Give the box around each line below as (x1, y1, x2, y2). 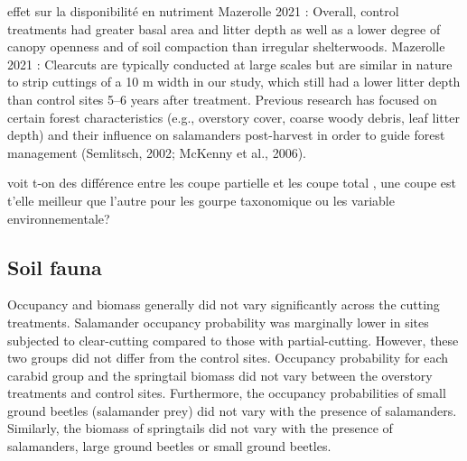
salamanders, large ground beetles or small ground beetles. (7, 437, 332, 456)
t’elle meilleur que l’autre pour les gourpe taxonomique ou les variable (7, 190, 395, 209)
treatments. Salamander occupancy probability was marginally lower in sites (7, 312, 429, 331)
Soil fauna (7, 253, 102, 281)
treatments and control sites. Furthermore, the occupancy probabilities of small (7, 383, 446, 402)
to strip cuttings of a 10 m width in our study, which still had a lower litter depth (7, 72, 461, 91)
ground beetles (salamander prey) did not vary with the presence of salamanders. (7, 401, 457, 420)
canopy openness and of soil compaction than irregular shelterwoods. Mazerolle (7, 37, 445, 56)
